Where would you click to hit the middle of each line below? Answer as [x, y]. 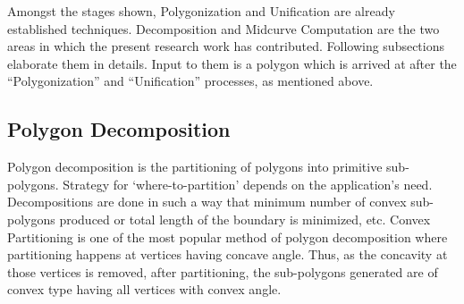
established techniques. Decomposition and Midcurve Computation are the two [224, 28]
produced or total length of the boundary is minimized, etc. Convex [245, 219]
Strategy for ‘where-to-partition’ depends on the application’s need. [248, 184]
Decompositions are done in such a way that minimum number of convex [207, 202]
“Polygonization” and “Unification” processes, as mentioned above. [190, 81]
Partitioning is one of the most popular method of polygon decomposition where [228, 236]
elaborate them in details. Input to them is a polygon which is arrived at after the [232, 63]
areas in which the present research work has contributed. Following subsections [226, 46]
